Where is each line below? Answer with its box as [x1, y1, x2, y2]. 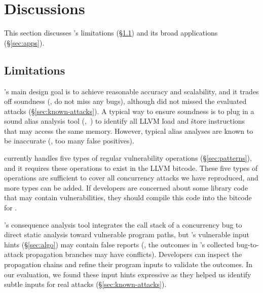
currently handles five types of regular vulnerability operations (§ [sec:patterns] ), [4, 153, 252, 163]
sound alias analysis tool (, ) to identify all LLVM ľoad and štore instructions [4, 116, 245, 126]
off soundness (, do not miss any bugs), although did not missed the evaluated [4, 96, 247, 106]
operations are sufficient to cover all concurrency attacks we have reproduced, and [4, 172, 258, 183]
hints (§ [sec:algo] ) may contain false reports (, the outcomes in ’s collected [4, 239, 234, 249]
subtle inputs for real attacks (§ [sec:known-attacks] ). [4, 279, 167, 289]
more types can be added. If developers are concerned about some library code [4, 182, 248, 193]
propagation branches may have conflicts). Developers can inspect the [25, 249, 242, 260]
